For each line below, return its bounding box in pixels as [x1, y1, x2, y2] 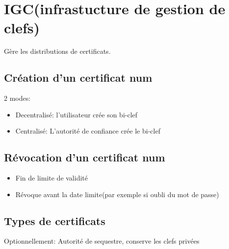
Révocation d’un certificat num [4, 150, 165, 165]
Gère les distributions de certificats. [4, 46, 111, 56]
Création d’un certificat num [4, 70, 153, 85]
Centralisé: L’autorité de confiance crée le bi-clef [15, 126, 160, 136]
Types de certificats [4, 213, 105, 228]
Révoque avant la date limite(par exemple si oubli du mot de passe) [15, 189, 219, 199]
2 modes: [4, 93, 31, 103]
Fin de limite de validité [15, 173, 88, 183]
